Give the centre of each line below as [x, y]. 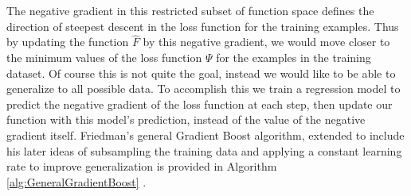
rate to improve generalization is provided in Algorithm [142, 166]
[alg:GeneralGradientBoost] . [76, 181]
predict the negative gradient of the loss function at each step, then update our [200, 104]
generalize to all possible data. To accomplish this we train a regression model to [204, 88]
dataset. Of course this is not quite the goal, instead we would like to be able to [201, 73]
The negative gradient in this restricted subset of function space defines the [190, 10]
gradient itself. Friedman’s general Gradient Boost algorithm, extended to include [205, 135]
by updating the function [68, 42]
